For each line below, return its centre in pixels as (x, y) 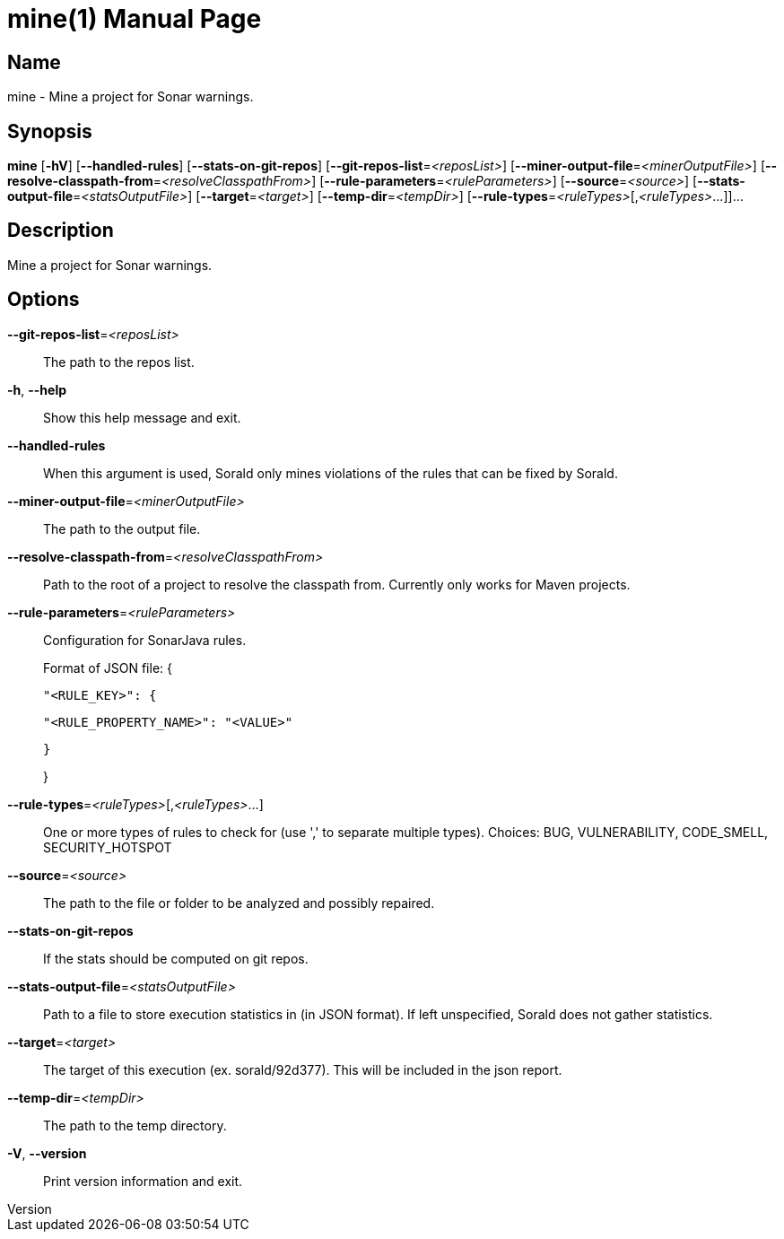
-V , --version (47, 1153)
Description (61, 231)
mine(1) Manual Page (135, 19)
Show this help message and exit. (142, 417)
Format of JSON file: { (108, 667)
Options (44, 300)
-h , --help (37, 389)
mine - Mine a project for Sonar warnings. (131, 97)
